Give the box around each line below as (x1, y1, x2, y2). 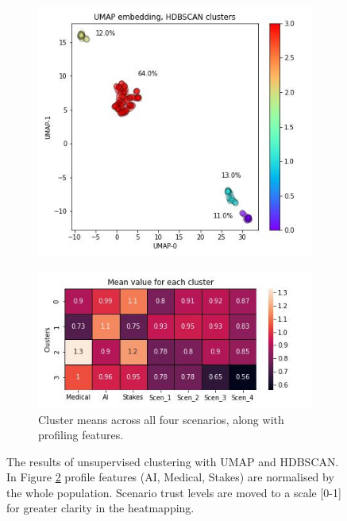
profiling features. (38, 426, 124, 443)
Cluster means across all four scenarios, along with (38, 411, 284, 427)
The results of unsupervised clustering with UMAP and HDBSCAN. (6, 453, 339, 469)
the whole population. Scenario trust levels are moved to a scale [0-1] (6, 484, 341, 500)
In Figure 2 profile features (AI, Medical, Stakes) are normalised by (6, 469, 334, 485)
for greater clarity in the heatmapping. (6, 500, 195, 516)
